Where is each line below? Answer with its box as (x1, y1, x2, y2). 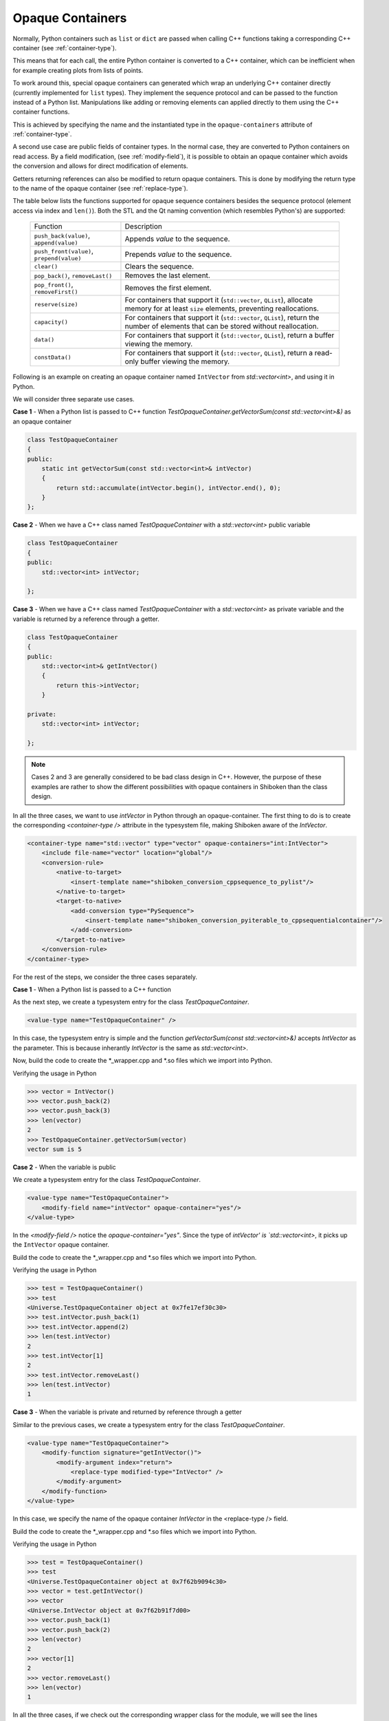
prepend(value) (34, 255, 82, 262)
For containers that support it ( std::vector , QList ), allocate (124, 295, 313, 305)
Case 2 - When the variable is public (12, 1163, 116, 1171)
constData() (34, 353, 71, 361)
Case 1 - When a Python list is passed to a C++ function (12, 985, 172, 994)
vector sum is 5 (27, 1145, 82, 1153)
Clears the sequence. (124, 262, 194, 271)
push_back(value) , (34, 231, 91, 240)
